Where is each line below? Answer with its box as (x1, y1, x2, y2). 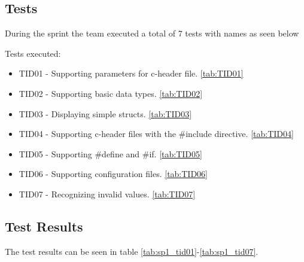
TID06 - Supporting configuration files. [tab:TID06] (19, 167, 208, 180)
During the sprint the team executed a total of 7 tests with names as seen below (5, 27, 299, 39)
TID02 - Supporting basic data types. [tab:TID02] (19, 87, 203, 99)
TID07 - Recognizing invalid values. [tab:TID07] (19, 187, 196, 200)
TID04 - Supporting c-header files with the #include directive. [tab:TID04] (19, 127, 294, 140)
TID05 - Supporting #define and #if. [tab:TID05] (19, 147, 202, 160)
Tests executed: (5, 47, 61, 59)
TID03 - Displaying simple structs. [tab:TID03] (19, 107, 192, 120)
